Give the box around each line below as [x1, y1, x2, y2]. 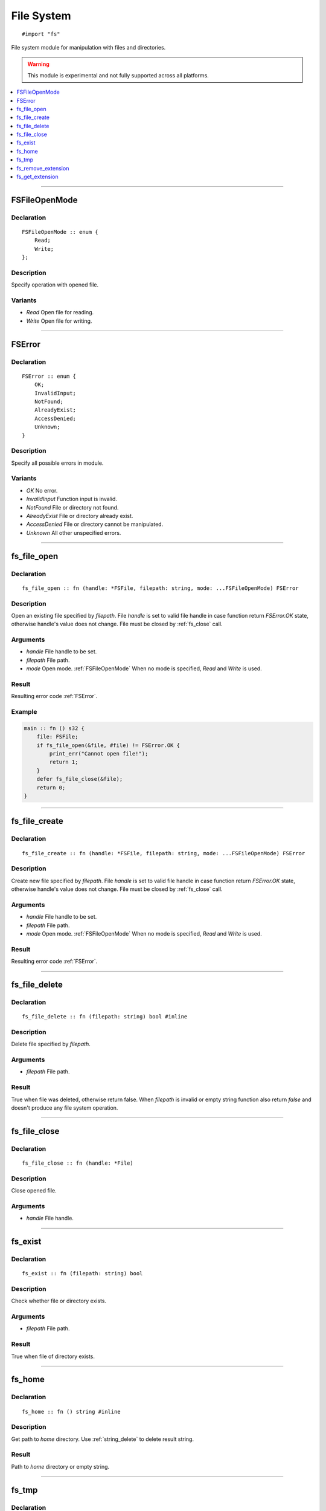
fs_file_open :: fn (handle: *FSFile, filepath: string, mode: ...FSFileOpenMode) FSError [22, 584, 299, 592]
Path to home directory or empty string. [11, 1463, 110, 1470]
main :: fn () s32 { [24, 725, 85, 731]
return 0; [36, 784, 66, 791]
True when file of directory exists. [11, 1353, 95, 1360]
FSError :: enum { [22, 372, 77, 380]
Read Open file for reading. [26, 309, 94, 316]
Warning [27, 60, 50, 68]
